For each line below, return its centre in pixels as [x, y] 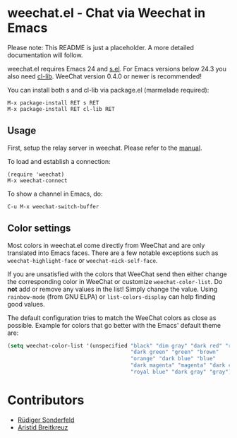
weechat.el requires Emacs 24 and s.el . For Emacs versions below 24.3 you [117, 69]
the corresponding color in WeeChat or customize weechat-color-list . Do [115, 281]
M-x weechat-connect [38, 180]
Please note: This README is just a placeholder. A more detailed [101, 47]
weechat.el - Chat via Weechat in [107, 13]
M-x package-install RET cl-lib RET [61, 109]
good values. [26, 304]
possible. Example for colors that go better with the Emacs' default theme [114, 325]
